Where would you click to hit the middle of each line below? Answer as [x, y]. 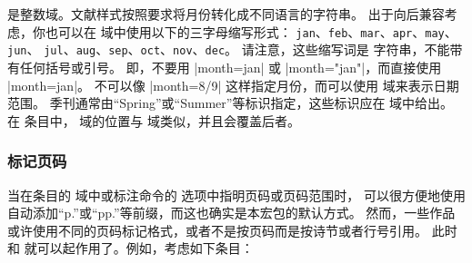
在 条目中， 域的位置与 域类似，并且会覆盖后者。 [154, 120]
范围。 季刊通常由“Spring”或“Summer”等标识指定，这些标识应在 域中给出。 [231, 103]
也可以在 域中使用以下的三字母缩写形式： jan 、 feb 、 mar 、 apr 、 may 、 [251, 31]
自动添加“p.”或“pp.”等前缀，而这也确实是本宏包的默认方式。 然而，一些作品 [231, 213]
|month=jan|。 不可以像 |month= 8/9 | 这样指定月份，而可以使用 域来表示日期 [233, 85]
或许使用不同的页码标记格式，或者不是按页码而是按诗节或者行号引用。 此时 [232, 230]
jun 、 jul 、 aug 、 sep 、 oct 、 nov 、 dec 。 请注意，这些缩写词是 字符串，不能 [229, 49]
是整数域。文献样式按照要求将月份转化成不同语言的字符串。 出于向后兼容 [226, 14]
